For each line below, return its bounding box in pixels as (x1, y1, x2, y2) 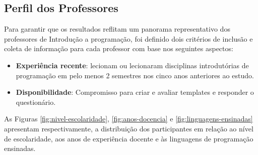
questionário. (16, 96, 56, 107)
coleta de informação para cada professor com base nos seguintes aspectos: (4, 43, 233, 54)
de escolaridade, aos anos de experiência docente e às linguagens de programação (4, 133, 253, 143)
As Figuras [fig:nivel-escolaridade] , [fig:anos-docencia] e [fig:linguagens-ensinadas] (4, 113, 253, 124)
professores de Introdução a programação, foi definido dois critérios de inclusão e (4, 33, 253, 44)
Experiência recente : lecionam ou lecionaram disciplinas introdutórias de (16, 60, 249, 70)
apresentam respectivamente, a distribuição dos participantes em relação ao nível (4, 123, 253, 133)
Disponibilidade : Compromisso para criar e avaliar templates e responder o (16, 87, 254, 97)
